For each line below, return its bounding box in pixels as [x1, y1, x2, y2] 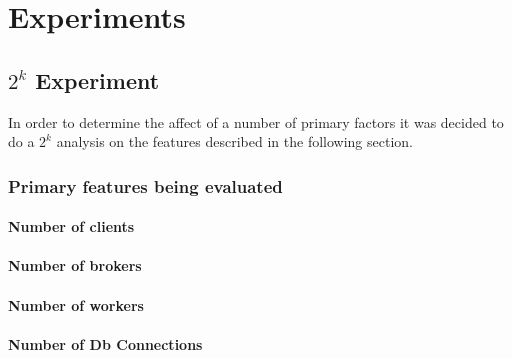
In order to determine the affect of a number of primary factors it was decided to [8, 111, 504, 132]
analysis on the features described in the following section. [56, 131, 413, 152]
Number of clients [8, 216, 135, 237]
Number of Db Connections [8, 333, 203, 354]
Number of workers [8, 294, 144, 315]
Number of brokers [8, 255, 142, 276]
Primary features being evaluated [8, 173, 283, 198]
